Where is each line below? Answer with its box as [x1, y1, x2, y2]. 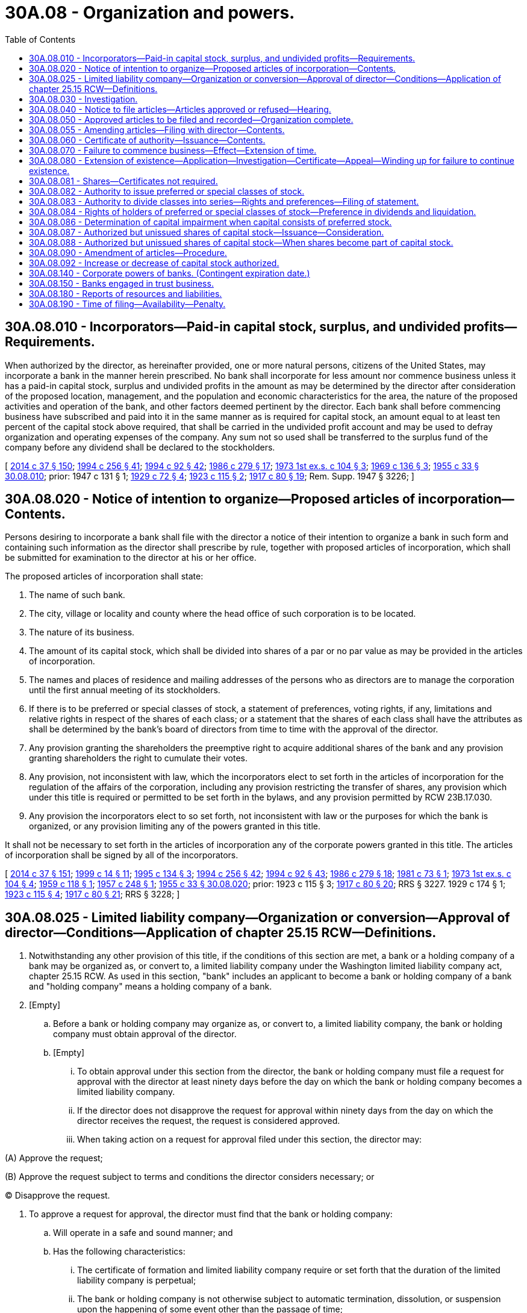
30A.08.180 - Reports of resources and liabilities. [29, 288, 222, 299]
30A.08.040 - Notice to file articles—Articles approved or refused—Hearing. [29, 104, 331, 114]
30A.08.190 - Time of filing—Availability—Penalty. [29, 298, 226, 309]
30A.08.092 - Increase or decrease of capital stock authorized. [29, 257, 279, 268]
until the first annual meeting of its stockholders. [29, 685, 220, 696]
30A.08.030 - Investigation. [29, 93, 138, 104]
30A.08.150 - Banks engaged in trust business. [29, 278, 214, 288]
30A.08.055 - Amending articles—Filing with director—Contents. [29, 124, 285, 135]
